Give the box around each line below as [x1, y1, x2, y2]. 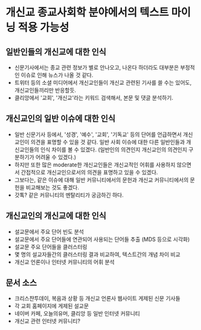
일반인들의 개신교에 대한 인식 [5, 47, 107, 57]
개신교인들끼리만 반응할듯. [14, 87, 77, 94]
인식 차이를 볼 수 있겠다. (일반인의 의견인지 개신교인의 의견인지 [40, 146, 188, 153]
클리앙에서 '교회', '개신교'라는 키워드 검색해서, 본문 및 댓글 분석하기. [14, 94, 173, 101]
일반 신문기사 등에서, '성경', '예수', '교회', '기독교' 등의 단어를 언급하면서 [14, 131, 182, 138]
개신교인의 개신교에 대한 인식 [5, 211, 107, 221]
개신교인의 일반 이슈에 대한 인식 [5, 113, 116, 124]
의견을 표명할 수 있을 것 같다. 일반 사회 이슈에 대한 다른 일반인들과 [30, 138, 185, 145]
